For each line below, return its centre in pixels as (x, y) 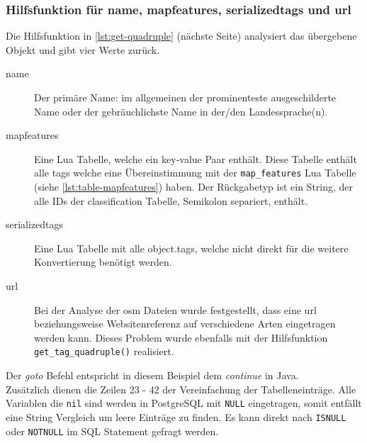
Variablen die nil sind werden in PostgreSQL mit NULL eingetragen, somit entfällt (184, 403)
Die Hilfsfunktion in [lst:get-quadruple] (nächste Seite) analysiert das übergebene (181, 36)
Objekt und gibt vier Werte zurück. (83, 49)
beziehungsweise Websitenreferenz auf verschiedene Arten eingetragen (185, 324)
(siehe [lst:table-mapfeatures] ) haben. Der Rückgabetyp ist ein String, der (194, 187)
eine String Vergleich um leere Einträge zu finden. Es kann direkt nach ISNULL (176, 416)
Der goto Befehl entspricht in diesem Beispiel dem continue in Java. (152, 375)
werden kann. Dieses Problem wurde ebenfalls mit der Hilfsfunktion (181, 337)
